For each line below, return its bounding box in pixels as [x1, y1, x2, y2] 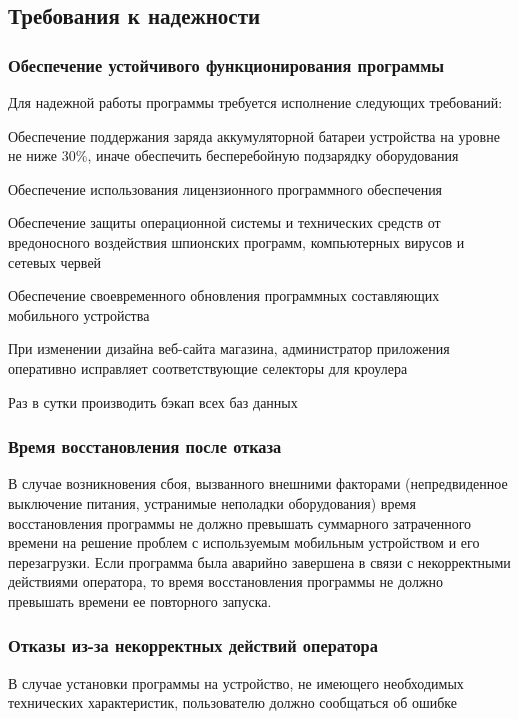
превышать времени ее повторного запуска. [8, 590, 272, 611]
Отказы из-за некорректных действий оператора [8, 633, 378, 658]
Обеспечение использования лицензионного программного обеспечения [8, 178, 443, 199]
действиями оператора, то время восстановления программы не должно [8, 571, 444, 592]
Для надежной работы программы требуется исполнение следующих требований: [8, 92, 503, 112]
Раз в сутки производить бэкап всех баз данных [8, 391, 298, 412]
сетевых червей [8, 251, 102, 272]
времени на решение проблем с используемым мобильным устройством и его [8, 532, 480, 553]
